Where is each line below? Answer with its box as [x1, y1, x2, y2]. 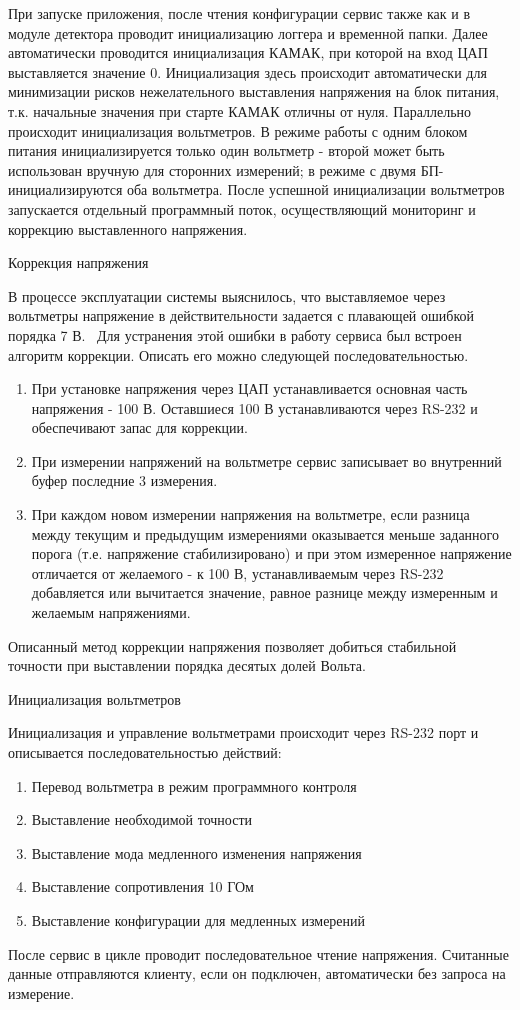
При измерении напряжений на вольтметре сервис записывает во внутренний [31, 450, 502, 471]
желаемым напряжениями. [31, 602, 191, 623]
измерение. [8, 982, 75, 1003]
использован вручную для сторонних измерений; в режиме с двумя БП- [8, 159, 444, 180]
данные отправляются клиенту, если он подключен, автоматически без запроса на [8, 963, 506, 984]
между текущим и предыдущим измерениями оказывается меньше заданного [31, 523, 499, 544]
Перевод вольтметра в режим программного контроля [31, 775, 357, 796]
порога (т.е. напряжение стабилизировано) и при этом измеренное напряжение [31, 543, 512, 564]
